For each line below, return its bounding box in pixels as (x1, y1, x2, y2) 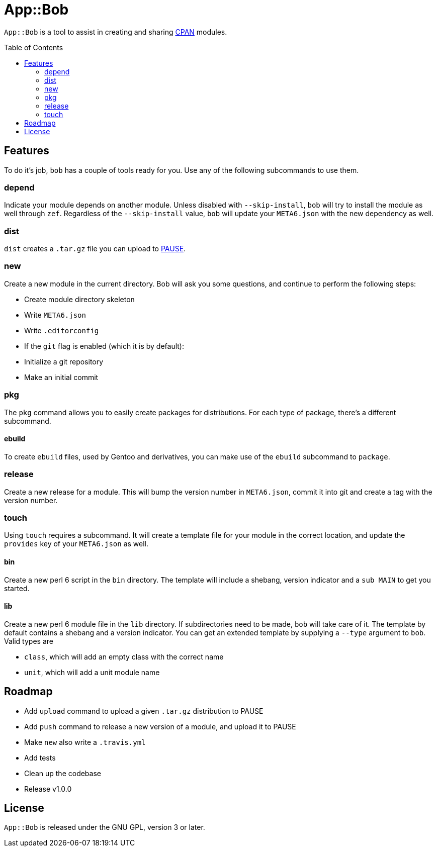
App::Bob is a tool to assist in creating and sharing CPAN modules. (4, 27, 227, 36)
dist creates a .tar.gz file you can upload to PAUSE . (4, 244, 186, 253)
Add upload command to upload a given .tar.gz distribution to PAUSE (24, 706, 264, 715)
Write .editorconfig (24, 326, 99, 335)
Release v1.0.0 (24, 784, 72, 793)
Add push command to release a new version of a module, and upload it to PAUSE (24, 722, 296, 731)
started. (4, 584, 30, 593)
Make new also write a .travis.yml (24, 737, 146, 746)
